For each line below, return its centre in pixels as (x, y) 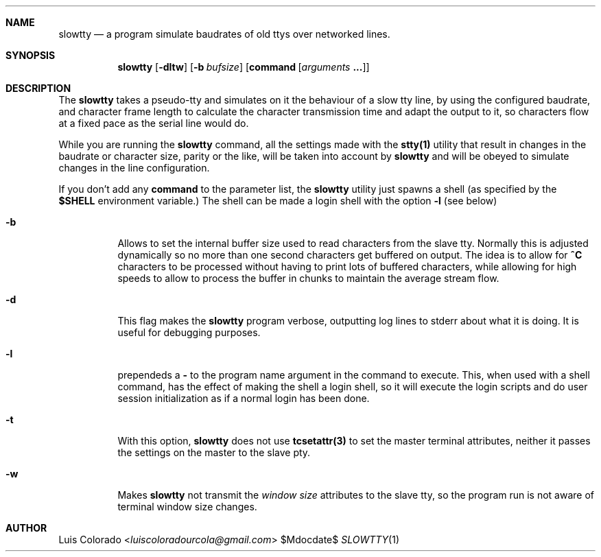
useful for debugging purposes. (189, 332)
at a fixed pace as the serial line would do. (154, 123)
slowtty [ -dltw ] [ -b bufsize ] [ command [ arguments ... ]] (244, 67)
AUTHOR (26, 528)
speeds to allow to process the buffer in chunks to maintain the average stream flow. (308, 278)
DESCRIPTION (38, 88)
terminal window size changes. (187, 507)
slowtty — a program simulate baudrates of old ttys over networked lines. (224, 34)
